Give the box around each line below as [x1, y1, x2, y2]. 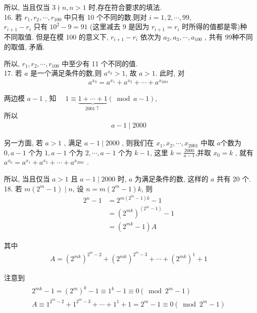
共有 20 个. [216, 174, 251, 184]
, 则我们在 [122, 137, 154, 148]
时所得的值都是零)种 [182, 21, 247, 32]
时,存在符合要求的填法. [88, 2, 162, 12]
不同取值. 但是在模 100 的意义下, [4, 31, 108, 42]
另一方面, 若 [4, 137, 43, 148]
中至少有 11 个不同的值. [61, 58, 138, 68]
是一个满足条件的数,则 [30, 68, 102, 78]
